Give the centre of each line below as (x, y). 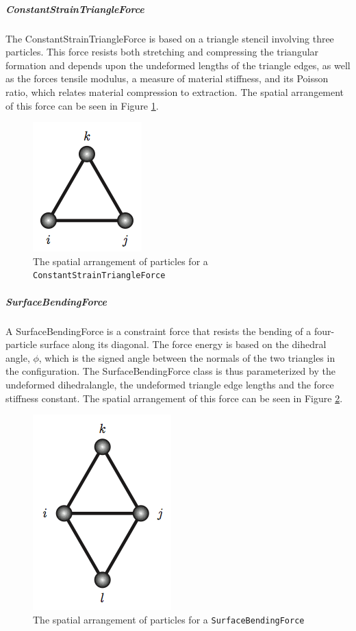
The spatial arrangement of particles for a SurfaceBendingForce (169, 619)
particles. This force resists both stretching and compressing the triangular (162, 52)
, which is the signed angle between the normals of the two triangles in (187, 357)
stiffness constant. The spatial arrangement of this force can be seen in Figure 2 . (174, 398)
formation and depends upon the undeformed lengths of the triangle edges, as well (178, 65)
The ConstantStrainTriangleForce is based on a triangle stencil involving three (170, 38)
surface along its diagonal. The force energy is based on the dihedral (183, 344)
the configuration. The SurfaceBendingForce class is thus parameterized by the (170, 371)
